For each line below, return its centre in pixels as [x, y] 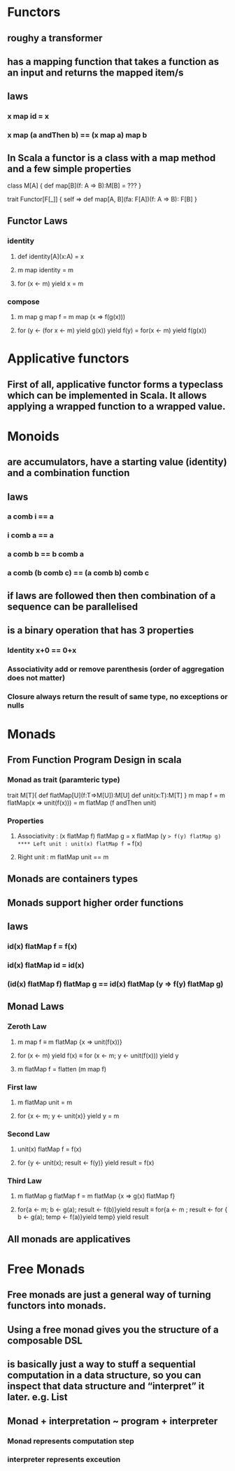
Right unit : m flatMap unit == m [63, 857]
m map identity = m [45, 269]
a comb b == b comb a [45, 554]
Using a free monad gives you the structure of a [113, 1329]
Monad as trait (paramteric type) [64, 780]
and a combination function [69, 473]
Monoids [33, 436]
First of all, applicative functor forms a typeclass [115, 385]
